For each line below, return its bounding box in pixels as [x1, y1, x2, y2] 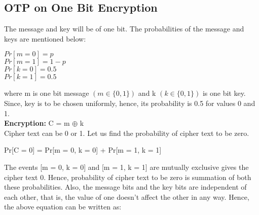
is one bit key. [202, 88, 246, 98]
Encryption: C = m [4, 118, 70, 128]
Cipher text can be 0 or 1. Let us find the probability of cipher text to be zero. [4, 127, 249, 138]
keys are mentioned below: [4, 33, 86, 44]
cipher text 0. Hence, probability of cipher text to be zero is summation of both [4, 171, 251, 182]
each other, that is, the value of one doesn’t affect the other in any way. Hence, [4, 191, 249, 202]
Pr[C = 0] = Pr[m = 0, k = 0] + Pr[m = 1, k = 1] [4, 145, 162, 155]
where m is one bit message [4, 88, 89, 98]
